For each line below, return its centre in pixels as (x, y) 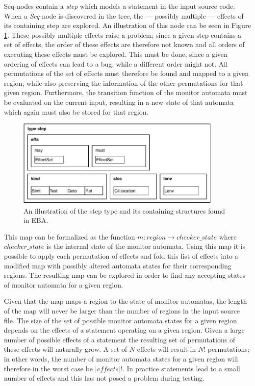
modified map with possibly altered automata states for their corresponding (118, 265)
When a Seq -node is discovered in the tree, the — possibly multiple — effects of (124, 15)
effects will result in (166, 349)
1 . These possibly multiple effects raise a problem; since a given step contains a (123, 35)
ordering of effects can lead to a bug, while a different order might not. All (116, 63)
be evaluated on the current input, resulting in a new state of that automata (119, 102)
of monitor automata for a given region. (64, 284)
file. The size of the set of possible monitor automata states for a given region (120, 320)
